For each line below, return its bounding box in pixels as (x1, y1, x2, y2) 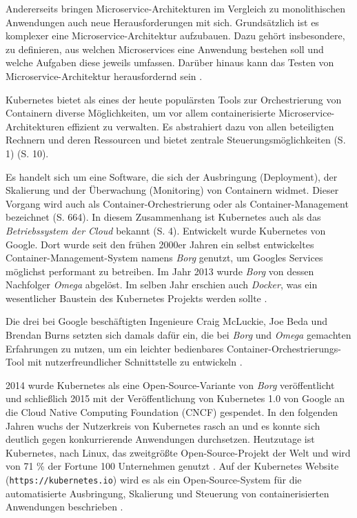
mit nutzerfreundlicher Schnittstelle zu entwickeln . (27, 355, 243, 369)
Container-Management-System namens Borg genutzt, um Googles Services (6, 250, 323, 265)
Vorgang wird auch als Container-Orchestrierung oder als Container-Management (6, 196, 349, 210)
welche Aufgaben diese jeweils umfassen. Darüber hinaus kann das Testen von (6, 55, 334, 70)
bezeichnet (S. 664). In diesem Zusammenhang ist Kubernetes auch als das (6, 210, 321, 224)
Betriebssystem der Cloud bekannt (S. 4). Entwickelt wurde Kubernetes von (6, 223, 326, 237)
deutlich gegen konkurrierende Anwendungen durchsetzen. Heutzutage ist (6, 432, 315, 446)
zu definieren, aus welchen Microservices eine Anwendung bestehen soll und (6, 41, 324, 56)
